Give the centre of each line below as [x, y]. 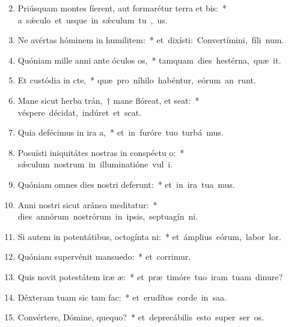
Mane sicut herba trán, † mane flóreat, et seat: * [109, 100]
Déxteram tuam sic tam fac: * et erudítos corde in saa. [122, 297]
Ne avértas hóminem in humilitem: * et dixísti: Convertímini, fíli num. [151, 40]
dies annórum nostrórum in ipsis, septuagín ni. [108, 216]
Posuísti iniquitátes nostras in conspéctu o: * [101, 152]
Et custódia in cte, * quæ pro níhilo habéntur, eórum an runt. [137, 80]
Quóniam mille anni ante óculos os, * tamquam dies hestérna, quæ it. [149, 60]
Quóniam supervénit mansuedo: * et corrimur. [104, 256]
